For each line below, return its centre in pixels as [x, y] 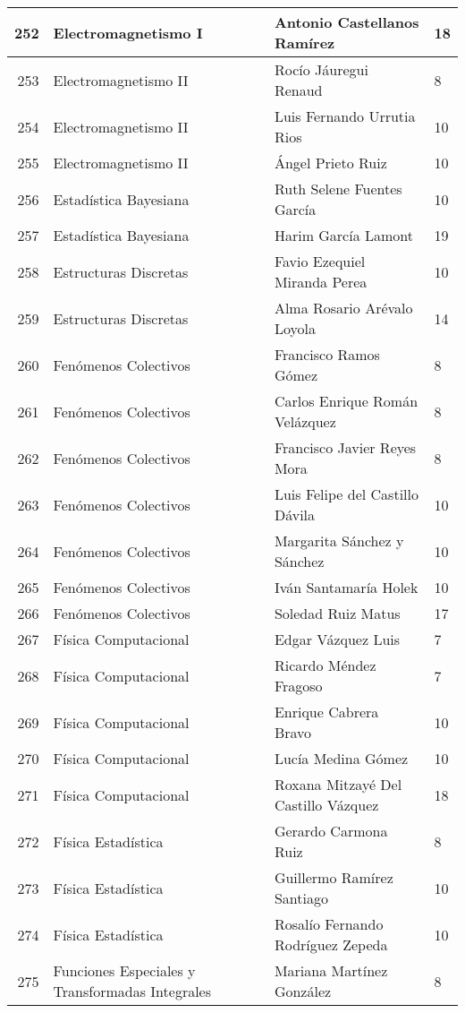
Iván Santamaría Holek [346, 587]
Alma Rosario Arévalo [343, 308]
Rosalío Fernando [329, 924]
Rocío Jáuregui [321, 69]
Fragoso [298, 686]
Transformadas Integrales [132, 991]
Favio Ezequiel [320, 261]
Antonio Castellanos [347, 22]
